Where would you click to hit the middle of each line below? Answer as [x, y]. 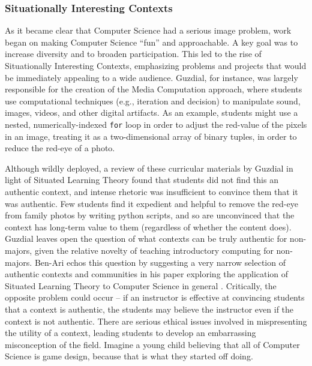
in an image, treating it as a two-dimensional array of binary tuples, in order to [151, 136]
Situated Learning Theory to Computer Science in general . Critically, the [141, 285]
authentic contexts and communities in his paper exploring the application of [147, 274]
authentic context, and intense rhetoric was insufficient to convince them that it [151, 191]
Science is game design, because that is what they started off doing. [129, 356]
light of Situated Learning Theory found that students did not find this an [142, 180]
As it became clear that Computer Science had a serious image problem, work [148, 30]
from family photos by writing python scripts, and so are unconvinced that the [150, 215]
